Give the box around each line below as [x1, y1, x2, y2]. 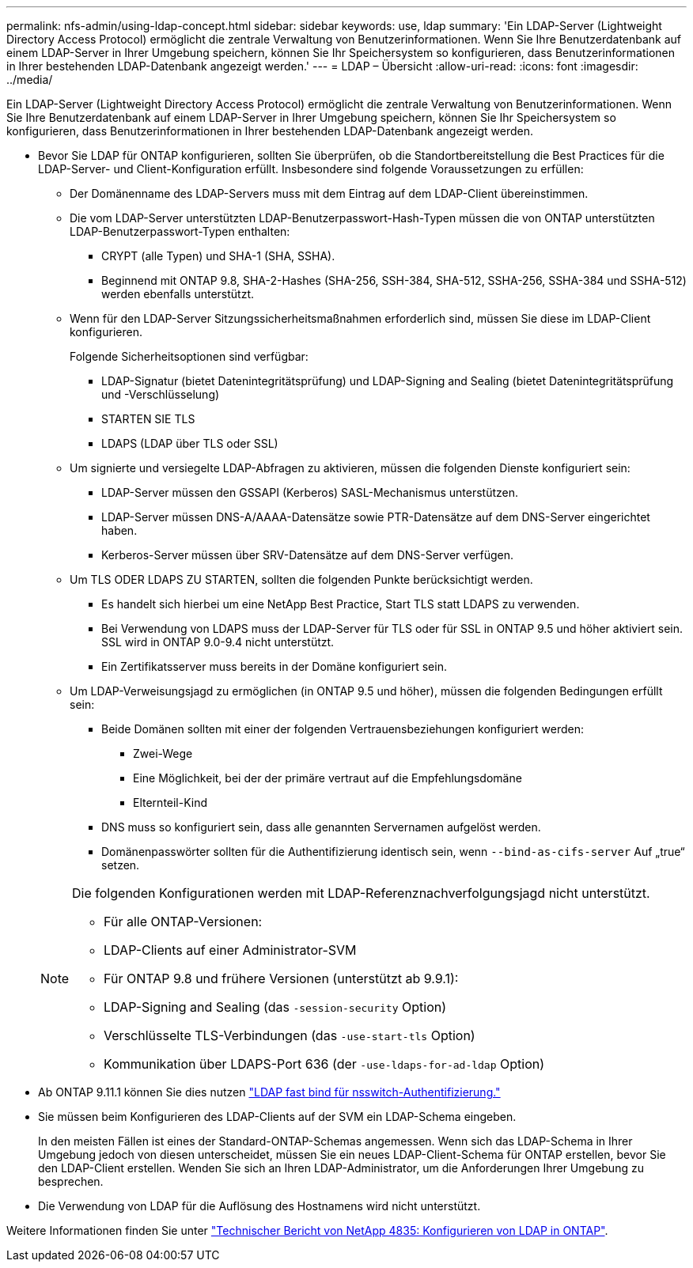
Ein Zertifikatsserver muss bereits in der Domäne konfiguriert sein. [101, 660, 447, 673]
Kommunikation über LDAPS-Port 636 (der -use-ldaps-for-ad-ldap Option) [104, 1056, 545, 1072]
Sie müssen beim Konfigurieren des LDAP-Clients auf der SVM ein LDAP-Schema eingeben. [38, 1110, 517, 1123]
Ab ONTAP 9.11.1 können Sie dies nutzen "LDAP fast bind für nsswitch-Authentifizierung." [38, 1085, 501, 1099]
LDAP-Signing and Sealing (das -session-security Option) [104, 999, 447, 1015]
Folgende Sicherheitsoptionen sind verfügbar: [70, 350, 309, 363]
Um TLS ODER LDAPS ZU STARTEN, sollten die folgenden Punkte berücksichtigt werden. [70, 573, 533, 586]
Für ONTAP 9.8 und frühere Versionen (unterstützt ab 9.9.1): [104, 971, 459, 986]
